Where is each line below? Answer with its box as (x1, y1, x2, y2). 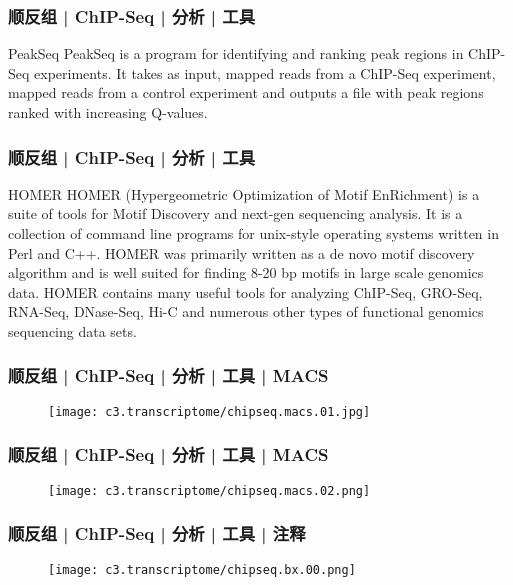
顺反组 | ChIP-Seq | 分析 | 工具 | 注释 (8, 521, 306, 546)
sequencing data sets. (8, 320, 137, 341)
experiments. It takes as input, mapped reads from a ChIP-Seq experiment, (34, 62, 496, 83)
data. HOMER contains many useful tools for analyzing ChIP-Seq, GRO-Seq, (8, 281, 483, 302)
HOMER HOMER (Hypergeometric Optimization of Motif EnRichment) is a (8, 183, 480, 204)
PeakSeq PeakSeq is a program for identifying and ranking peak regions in (8, 43, 464, 64)
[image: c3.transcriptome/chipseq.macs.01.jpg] (48, 404, 371, 419)
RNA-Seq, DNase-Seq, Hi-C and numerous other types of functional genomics (8, 301, 484, 322)
